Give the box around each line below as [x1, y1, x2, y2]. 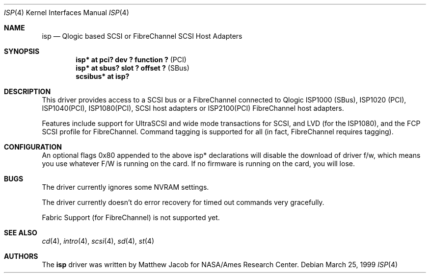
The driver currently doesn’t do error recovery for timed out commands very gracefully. [42, 198, 324, 206]
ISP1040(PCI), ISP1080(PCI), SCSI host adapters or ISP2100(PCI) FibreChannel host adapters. [42, 104, 344, 112]
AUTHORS [4, 252, 38, 260]
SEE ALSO [4, 228, 37, 237]
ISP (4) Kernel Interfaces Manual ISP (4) [4, 8, 129, 17]
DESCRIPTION [4, 87, 51, 96]
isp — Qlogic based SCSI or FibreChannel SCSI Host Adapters [42, 32, 242, 40]
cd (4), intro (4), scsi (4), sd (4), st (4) [42, 237, 155, 245]
